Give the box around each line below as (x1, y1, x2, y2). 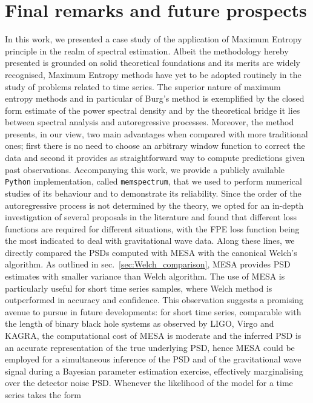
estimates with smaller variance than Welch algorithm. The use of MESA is (5, 270, 285, 283)
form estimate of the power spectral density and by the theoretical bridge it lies (5, 103, 300, 116)
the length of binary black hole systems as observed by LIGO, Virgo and (5, 317, 274, 330)
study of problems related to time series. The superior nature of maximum (5, 80, 281, 93)
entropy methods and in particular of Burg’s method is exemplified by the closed (5, 92, 305, 105)
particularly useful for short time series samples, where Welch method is (5, 281, 272, 294)
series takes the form (5, 388, 81, 401)
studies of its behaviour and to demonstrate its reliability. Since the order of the (5, 186, 301, 199)
